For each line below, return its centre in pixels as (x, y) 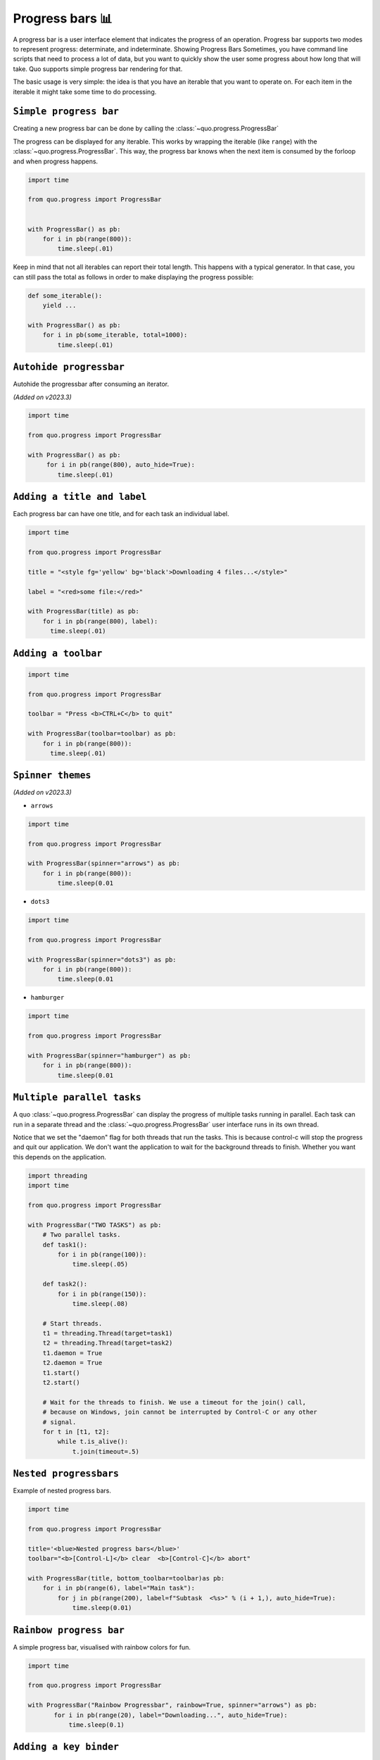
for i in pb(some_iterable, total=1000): (115, 335)
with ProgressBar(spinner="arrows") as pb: (104, 863)
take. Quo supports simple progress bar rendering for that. (98, 69)
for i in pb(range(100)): (102, 1254)
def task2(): (65, 1284)
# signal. (59, 1422)
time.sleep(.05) (100, 1264)
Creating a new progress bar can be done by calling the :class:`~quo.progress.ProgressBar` (146, 128)
